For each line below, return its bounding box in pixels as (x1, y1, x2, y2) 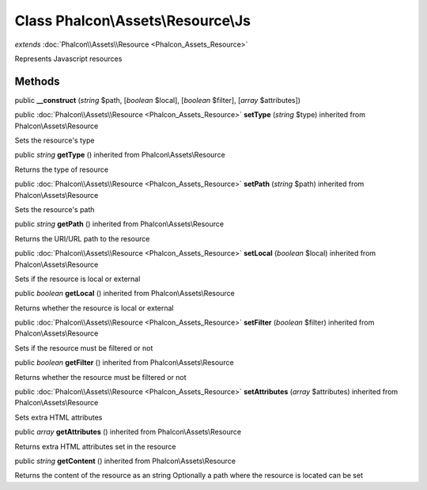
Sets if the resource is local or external (14, 274, 141, 283)
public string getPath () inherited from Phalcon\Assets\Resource (14, 219, 225, 229)
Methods (14, 74, 60, 88)
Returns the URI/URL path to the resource (14, 234, 150, 243)
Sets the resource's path (14, 204, 95, 214)
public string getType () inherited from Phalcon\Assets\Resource (14, 150, 225, 160)
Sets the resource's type (14, 135, 95, 146)
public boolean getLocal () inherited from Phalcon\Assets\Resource (14, 289, 235, 298)
